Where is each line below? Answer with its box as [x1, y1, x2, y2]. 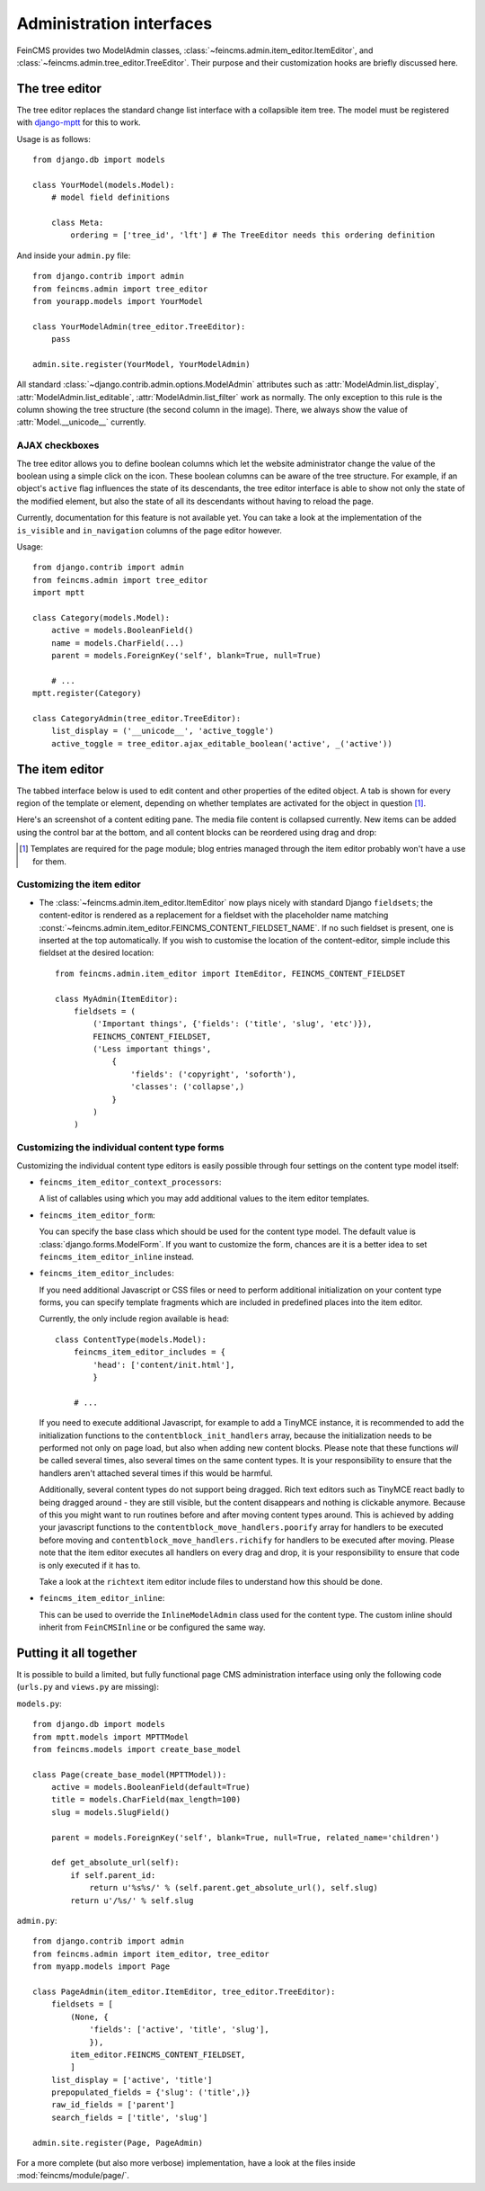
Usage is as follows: [16, 133, 92, 144]
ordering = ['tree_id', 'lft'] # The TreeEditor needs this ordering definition [70, 230, 436, 240]
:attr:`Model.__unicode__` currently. [16, 416, 146, 427]
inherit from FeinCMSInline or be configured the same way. [39, 1622, 266, 1632]
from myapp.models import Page [32, 1962, 171, 1972]
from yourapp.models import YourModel [32, 296, 204, 306]
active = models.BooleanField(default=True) [50, 1782, 251, 1793]
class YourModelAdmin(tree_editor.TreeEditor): [32, 321, 246, 332]
